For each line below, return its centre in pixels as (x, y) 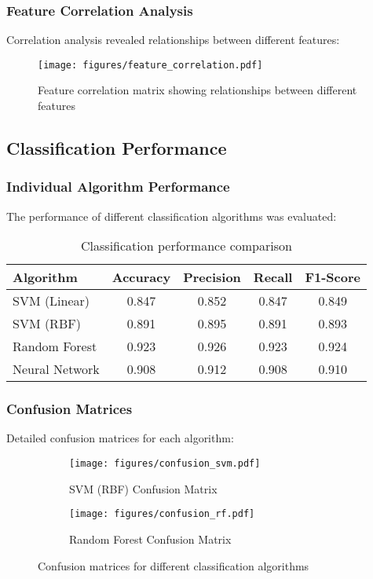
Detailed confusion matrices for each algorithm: (120, 438)
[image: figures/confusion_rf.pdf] (162, 514)
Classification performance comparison (186, 246)
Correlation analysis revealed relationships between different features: (173, 40)
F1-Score (333, 277)
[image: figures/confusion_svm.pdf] (165, 464)
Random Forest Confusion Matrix (150, 539)
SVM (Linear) (51, 301)
